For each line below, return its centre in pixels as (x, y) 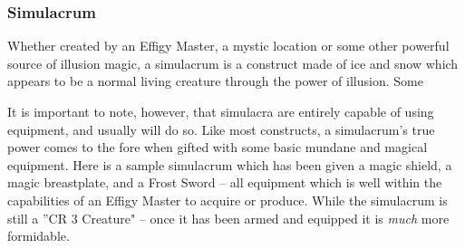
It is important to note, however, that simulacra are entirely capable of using (221, 111)
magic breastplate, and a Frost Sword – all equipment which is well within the (225, 182)
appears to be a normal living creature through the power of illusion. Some (215, 81)
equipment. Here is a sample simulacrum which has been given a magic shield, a (230, 164)
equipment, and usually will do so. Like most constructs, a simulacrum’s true (221, 129)
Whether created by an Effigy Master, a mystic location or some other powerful (228, 46)
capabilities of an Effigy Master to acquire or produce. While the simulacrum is (228, 200)
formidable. (39, 236)
